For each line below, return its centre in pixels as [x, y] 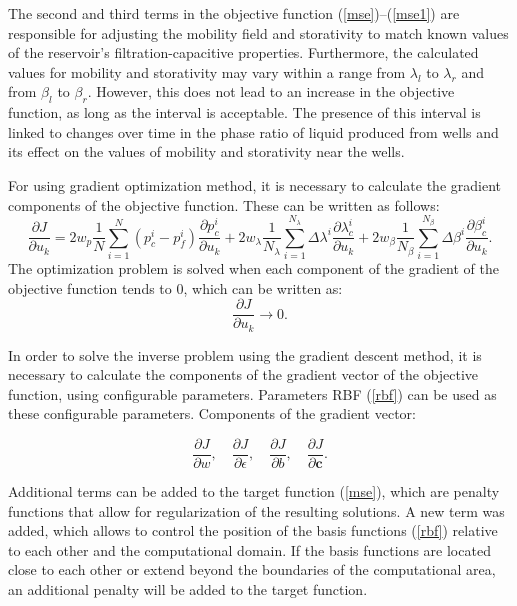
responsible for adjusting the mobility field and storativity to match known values [258, 32]
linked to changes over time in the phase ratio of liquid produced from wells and [253, 131]
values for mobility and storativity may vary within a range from [207, 71]
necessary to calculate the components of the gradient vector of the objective [243, 374]
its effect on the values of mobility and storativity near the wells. [206, 151]
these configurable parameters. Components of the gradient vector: [212, 413]
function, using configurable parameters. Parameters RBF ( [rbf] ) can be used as [252, 393]
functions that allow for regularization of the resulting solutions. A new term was [256, 510]
